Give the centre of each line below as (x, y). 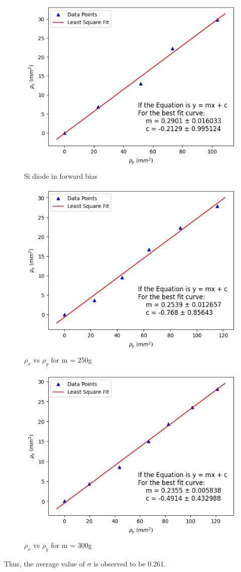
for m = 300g (71, 545)
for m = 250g (71, 359)
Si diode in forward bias (61, 176)
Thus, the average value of (45, 564)
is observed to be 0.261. (130, 564)
